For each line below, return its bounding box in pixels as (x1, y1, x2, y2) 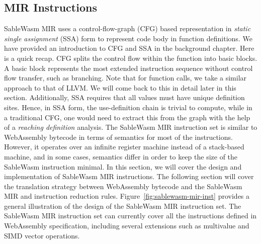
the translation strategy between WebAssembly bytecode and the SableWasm (4, 181, 242, 191)
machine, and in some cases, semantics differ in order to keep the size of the (4, 151, 238, 161)
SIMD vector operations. (4, 230, 80, 240)
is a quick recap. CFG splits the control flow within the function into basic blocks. (4, 52, 257, 63)
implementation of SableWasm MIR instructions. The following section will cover (4, 171, 254, 182)
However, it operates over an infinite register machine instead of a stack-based (4, 141, 244, 152)
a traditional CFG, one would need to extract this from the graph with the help (4, 112, 250, 122)
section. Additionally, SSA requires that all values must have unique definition (4, 92, 245, 103)
